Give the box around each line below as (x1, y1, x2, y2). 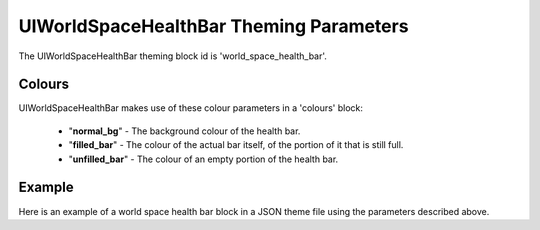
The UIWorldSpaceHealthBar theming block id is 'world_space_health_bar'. (18, 50, 327, 62)
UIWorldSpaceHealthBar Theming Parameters (18, 15, 409, 37)
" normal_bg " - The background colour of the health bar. (68, 125, 301, 137)
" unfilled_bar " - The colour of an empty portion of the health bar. (68, 153, 339, 165)
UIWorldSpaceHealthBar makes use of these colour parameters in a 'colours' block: (18, 102, 364, 114)
